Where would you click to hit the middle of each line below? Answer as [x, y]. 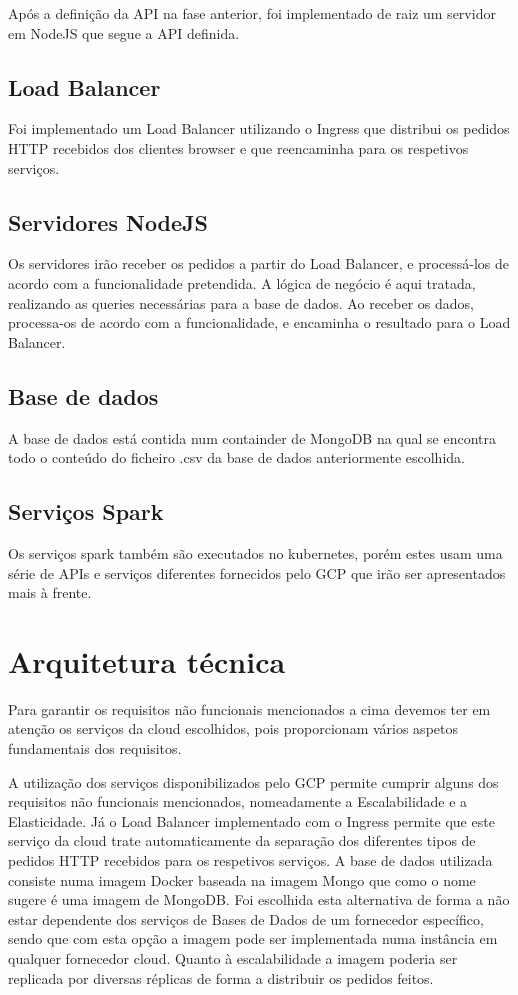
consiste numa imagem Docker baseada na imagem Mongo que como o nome [242, 879]
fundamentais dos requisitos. [95, 748]
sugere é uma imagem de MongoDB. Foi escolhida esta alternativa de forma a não [259, 899]
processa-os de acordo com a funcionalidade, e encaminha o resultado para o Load [259, 322]
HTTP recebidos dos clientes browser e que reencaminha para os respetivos [238, 147]
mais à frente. [50, 592]
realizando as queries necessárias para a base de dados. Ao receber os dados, [241, 302]
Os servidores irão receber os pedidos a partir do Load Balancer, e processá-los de [259, 263]
